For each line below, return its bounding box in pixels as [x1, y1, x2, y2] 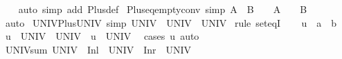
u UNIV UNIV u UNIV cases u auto [5, 29, 199, 43]
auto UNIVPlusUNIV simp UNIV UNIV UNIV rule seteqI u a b [5, 15, 337, 29]
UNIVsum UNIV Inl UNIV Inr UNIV [5, 42, 192, 56]
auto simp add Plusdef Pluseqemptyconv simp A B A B [18, 2, 307, 16]
